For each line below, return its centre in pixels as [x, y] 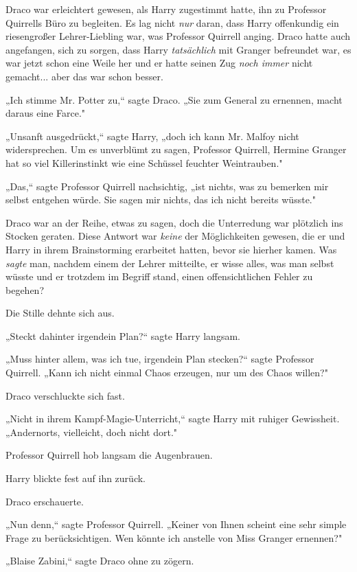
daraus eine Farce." [46, 113]
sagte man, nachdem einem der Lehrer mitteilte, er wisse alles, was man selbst [170, 263]
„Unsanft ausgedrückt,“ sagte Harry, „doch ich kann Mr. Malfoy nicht [152, 136]
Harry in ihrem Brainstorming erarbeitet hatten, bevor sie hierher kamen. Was [171, 249]
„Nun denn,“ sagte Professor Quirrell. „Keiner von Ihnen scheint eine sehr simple [176, 524]
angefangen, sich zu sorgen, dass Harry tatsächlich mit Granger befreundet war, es [178, 49]
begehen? [25, 289]
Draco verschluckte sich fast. [65, 395]
